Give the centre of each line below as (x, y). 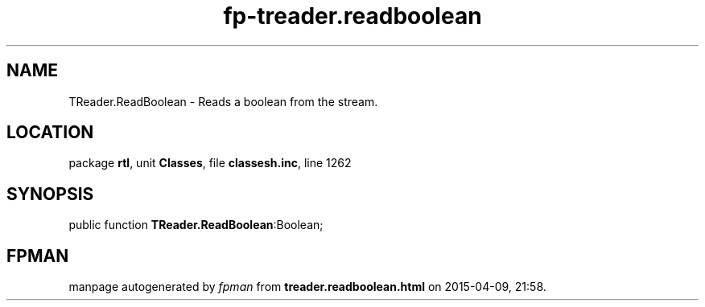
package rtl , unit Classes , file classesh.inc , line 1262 (210, 163)
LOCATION (50, 133)
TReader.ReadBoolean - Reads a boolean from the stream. (223, 101)
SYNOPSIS (50, 194)
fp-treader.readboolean (352, 16)
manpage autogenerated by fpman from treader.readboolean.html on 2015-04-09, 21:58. (307, 287)
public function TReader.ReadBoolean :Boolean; (196, 225)
